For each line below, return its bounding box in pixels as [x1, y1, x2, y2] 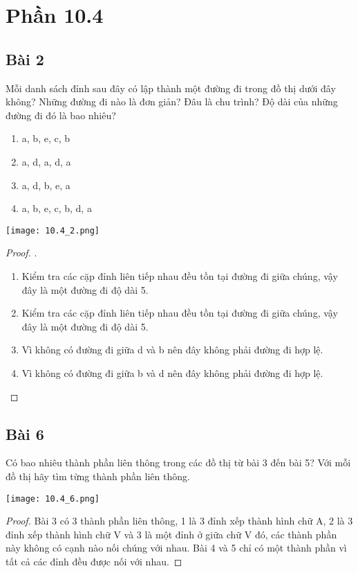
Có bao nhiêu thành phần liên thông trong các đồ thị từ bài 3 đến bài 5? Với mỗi [6, 455, 351, 470]
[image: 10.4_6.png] [6, 493, 100, 504]
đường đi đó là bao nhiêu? [6, 107, 116, 122]
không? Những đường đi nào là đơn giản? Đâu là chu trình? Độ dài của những [6, 94, 338, 109]
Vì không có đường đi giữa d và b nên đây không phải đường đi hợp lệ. [21, 342, 323, 357]
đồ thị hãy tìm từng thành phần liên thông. [6, 468, 190, 483]
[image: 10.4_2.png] [6, 225, 100, 236]
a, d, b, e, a [21, 177, 70, 192]
